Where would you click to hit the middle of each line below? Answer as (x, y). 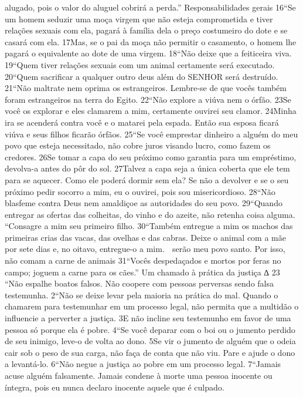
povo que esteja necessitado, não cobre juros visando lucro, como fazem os (138, 145)
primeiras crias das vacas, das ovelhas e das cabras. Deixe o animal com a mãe (145, 237)
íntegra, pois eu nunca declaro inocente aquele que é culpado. (115, 387)
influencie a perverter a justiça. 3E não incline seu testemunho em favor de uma (148, 318)
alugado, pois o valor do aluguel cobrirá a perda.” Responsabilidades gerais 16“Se (150, 7)
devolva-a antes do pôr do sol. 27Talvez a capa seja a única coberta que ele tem (147, 168)
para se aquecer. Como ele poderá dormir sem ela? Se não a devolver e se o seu (147, 179)
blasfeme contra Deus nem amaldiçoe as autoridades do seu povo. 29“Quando (144, 203)
